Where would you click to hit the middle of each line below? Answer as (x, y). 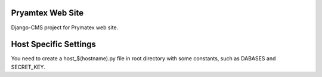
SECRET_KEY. (28, 67)
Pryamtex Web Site (47, 13)
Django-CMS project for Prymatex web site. (65, 27)
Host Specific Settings (54, 44)
